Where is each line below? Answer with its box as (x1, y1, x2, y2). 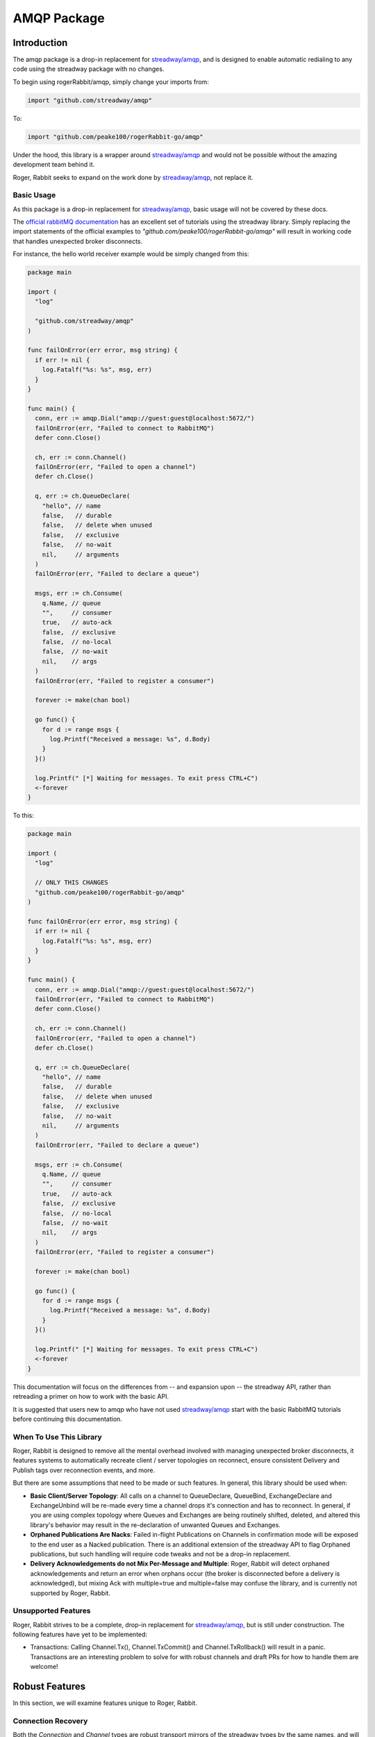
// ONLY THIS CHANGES (35, 879, 109, 887)
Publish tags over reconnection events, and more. (12, 1466, 156, 1474)
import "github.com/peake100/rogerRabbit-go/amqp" (27, 133, 204, 140)
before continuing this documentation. (12, 1415, 123, 1423)
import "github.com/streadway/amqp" (27, 96, 153, 104)
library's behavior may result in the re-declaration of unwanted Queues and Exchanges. (30, 1520, 281, 1529)
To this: (12, 812, 34, 820)
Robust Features (12, 1681, 86, 1693)
